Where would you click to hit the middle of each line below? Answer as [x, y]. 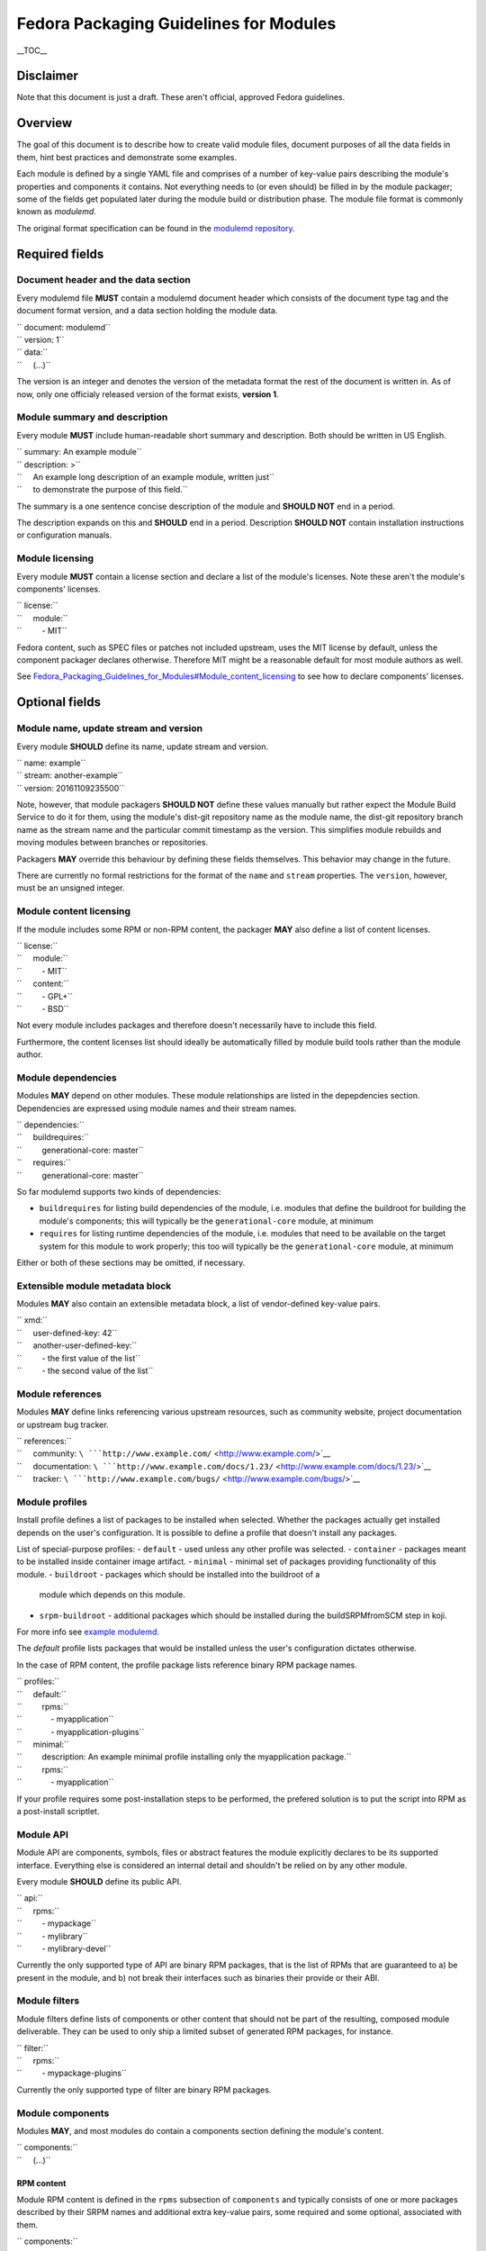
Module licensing [55, 558]
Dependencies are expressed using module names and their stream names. [157, 1108]
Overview [45, 123]
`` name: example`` [51, 763]
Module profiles [52, 1502]
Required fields [60, 253]
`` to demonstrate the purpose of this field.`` [102, 490]
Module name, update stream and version [109, 728]
